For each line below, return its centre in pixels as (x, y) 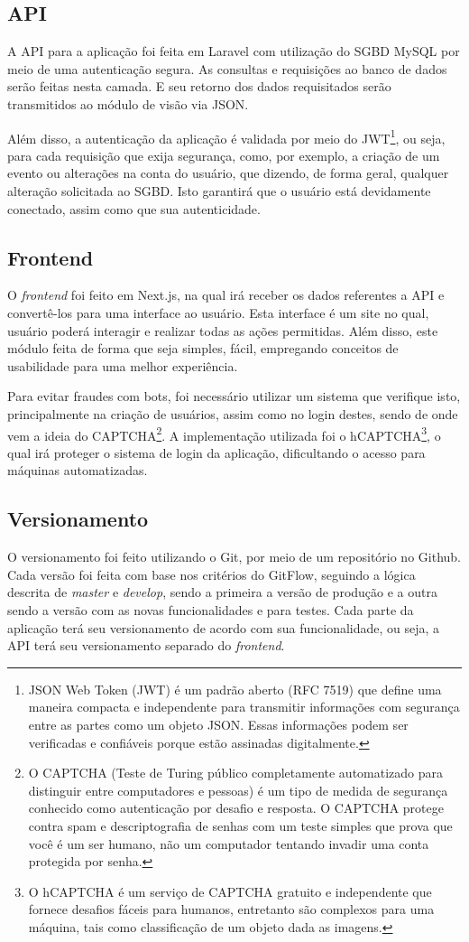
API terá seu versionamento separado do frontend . (146, 645)
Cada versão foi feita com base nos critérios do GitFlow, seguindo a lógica (212, 574)
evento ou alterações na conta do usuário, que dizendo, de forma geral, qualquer (228, 173)
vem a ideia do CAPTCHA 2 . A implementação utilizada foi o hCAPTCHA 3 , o (224, 434)
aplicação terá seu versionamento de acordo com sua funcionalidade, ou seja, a (224, 627)
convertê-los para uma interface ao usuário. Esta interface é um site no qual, (218, 312)
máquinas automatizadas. (78, 470)
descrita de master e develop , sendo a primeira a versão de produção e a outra (222, 592)
